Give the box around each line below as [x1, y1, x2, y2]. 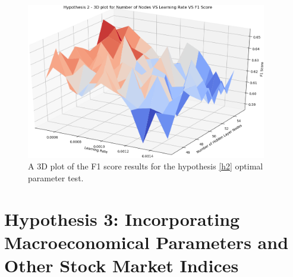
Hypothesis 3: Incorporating [4, 206, 240, 231]
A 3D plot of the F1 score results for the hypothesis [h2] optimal [28, 160, 263, 172]
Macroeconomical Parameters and [4, 229, 289, 254]
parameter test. [28, 171, 84, 184]
